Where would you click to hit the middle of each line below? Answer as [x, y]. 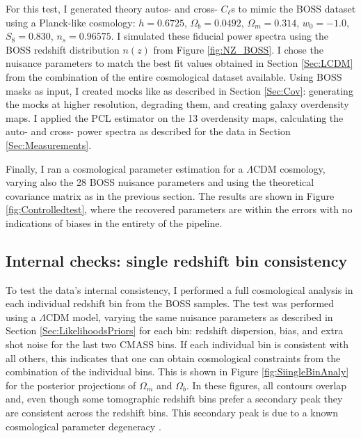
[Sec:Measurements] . [49, 144]
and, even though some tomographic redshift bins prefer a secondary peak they [174, 399]
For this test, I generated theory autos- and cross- [112, 8]
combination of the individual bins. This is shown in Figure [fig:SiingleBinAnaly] [177, 371]
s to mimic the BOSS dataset [294, 8]
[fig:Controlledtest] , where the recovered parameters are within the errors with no [179, 209]
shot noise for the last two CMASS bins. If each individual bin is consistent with [177, 344]
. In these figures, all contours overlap [266, 385]
